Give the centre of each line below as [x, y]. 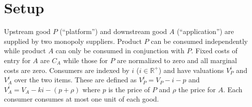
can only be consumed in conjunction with [120, 51]
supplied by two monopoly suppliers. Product [73, 41]
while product [25, 51]
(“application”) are [205, 31]
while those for [86, 60]
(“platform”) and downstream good [113, 31]
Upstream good [27, 31]
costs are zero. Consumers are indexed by [67, 70]
